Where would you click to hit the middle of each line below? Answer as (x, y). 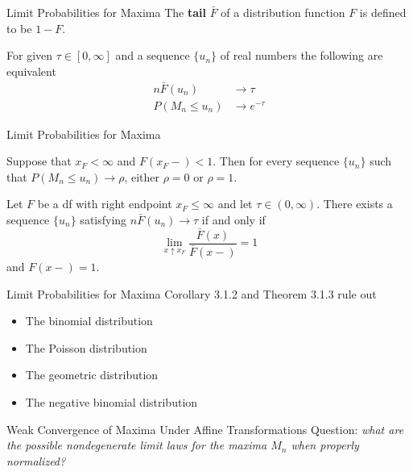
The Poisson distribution (86, 347)
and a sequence (153, 55)
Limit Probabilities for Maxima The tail (106, 12)
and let (235, 204)
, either (142, 176)
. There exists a (355, 204)
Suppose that (39, 161)
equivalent (31, 71)
